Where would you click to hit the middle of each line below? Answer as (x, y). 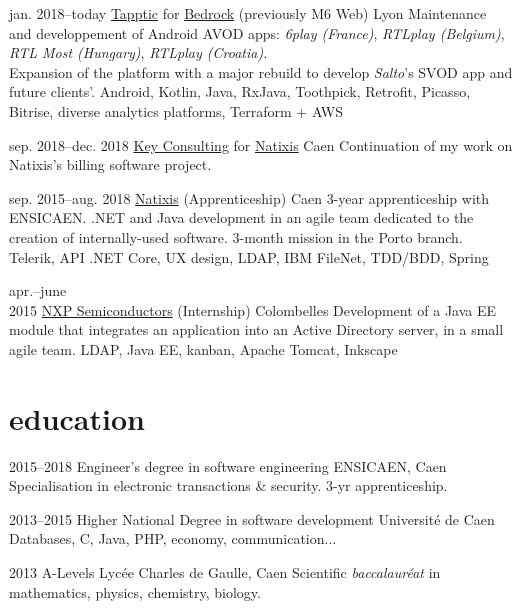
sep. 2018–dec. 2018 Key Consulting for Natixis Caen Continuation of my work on (261, 144)
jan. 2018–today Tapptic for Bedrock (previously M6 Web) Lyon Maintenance (248, 13)
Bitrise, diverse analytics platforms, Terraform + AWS (176, 110)
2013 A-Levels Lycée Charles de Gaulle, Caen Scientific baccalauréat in (225, 572)
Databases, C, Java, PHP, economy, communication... (173, 538)
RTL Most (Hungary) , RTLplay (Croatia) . (138, 52)
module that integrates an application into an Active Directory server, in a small (256, 329)
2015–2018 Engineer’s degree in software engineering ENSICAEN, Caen (228, 465)
